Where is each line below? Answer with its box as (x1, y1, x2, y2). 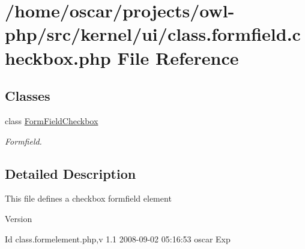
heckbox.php (5, 45, 111, 70)
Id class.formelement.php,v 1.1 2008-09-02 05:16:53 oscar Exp (5, 232, 231, 245)
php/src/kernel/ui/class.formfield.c (5, 22, 301, 46)
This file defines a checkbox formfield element (5, 192, 172, 205)
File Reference (117, 45, 239, 70)
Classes (5, 86, 50, 105)
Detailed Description (5, 164, 136, 182)
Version (5, 212, 32, 224)
